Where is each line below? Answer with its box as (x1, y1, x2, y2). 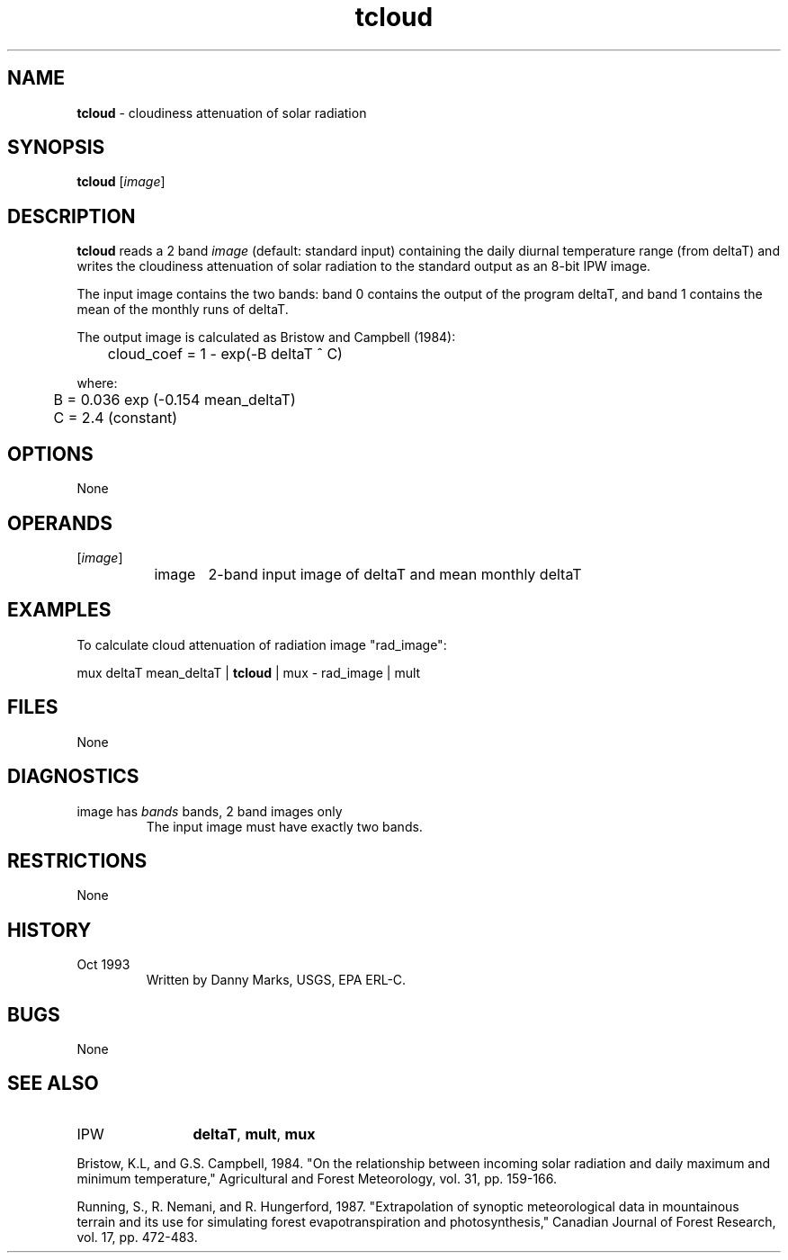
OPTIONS (7, 442, 94, 465)
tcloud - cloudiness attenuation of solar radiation (76, 104, 367, 121)
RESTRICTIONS (7, 849, 148, 872)
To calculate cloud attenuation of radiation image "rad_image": (76, 636, 447, 652)
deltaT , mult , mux (193, 1124, 316, 1143)
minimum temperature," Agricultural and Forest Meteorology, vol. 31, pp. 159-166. (76, 1170, 558, 1186)
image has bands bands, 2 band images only (76, 803, 343, 819)
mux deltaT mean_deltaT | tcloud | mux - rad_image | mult (76, 664, 421, 680)
